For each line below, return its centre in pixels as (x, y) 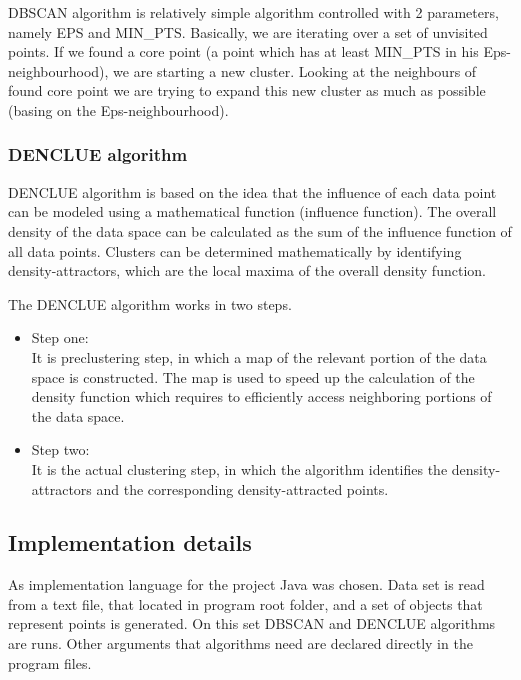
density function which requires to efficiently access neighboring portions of (261, 396)
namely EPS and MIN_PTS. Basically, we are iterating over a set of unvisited (248, 31)
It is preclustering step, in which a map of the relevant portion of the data (259, 356)
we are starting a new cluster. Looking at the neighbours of (295, 70)
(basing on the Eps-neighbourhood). (118, 109)
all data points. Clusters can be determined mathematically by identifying (235, 250)
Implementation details (130, 542)
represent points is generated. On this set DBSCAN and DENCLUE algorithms (252, 623)
